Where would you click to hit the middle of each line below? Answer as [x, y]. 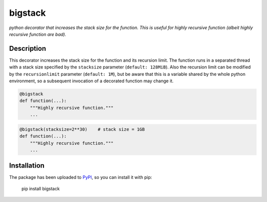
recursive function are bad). [38, 34]
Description [28, 49]
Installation [27, 166]
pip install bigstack [41, 188]
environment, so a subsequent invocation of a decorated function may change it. [91, 81]
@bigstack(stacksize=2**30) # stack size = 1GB [82, 129]
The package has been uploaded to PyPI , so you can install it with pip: [81, 177]
